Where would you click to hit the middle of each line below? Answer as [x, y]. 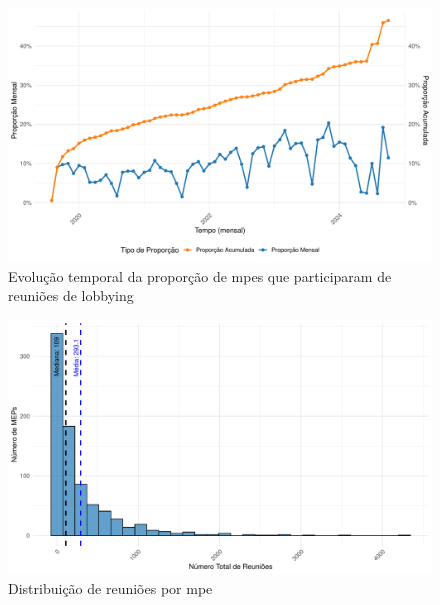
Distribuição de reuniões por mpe [110, 587]
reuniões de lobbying [71, 295]
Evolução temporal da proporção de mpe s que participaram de [200, 275]
